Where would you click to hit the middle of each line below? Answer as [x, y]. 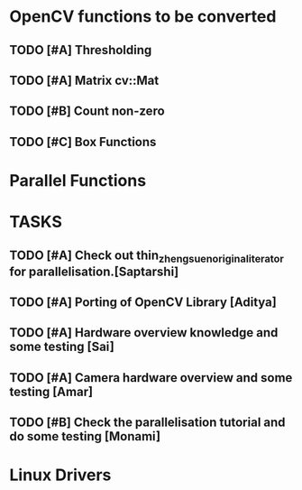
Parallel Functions [78, 180]
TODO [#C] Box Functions [83, 142]
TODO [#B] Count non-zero [87, 111]
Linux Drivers [60, 475]
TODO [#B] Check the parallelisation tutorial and [147, 423]
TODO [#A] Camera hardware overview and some [151, 378]
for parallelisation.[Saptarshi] [94, 271]
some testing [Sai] [62, 347]
